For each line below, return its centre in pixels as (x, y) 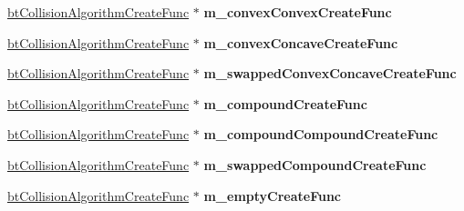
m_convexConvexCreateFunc (298, 12)
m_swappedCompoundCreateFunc (315, 164)
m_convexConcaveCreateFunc (301, 42)
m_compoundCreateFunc (285, 103)
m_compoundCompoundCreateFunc (321, 134)
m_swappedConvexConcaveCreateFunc (330, 73)
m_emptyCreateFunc (273, 195)
